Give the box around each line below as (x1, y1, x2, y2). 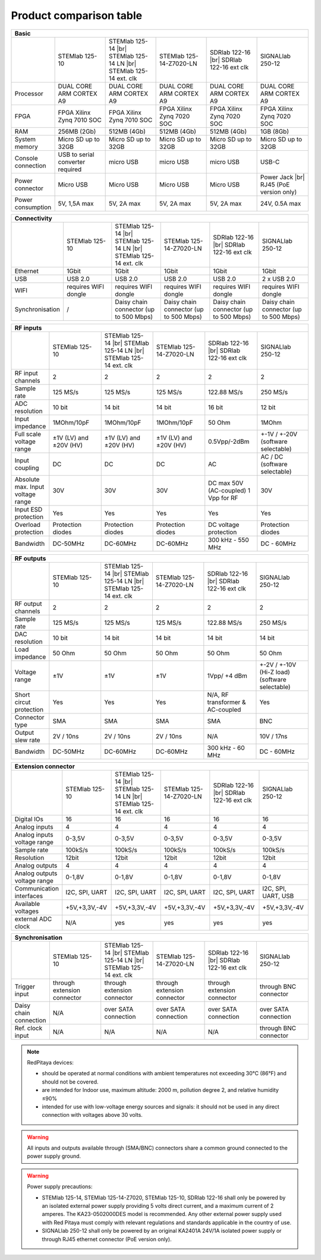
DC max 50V (208, 479, 244, 487)
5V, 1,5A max (58, 199, 95, 207)
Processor (14, 89, 44, 97)
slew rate (14, 735, 41, 744)
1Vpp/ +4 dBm (207, 671, 248, 680)
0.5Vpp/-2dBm (208, 437, 250, 446)
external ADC (14, 915, 52, 923)
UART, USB (262, 892, 294, 900)
